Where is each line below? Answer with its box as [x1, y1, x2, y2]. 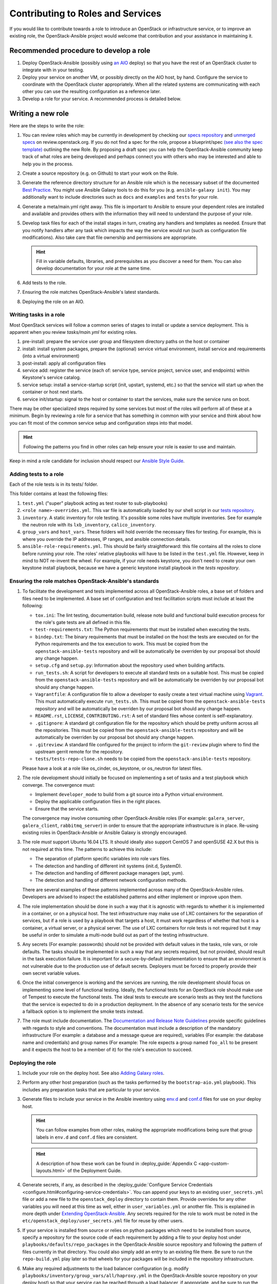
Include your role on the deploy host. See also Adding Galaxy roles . [22, 1070, 165, 1076]
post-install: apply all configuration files [22, 360, 106, 366]
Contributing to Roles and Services [9, 8, 162, 19]
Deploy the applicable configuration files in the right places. [35, 799, 162, 805]
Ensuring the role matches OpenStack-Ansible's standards [9, 578, 159, 585]
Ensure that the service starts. [35, 805, 99, 811]
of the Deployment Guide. [67, 1167, 122, 1174]
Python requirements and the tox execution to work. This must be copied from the [35, 641, 209, 647]
